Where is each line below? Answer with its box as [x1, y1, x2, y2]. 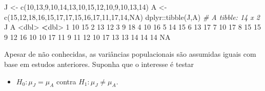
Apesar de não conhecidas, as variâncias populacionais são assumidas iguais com [4, 49, 256, 59]
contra [56, 76, 76, 86]
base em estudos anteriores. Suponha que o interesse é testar [4, 58, 194, 69]
